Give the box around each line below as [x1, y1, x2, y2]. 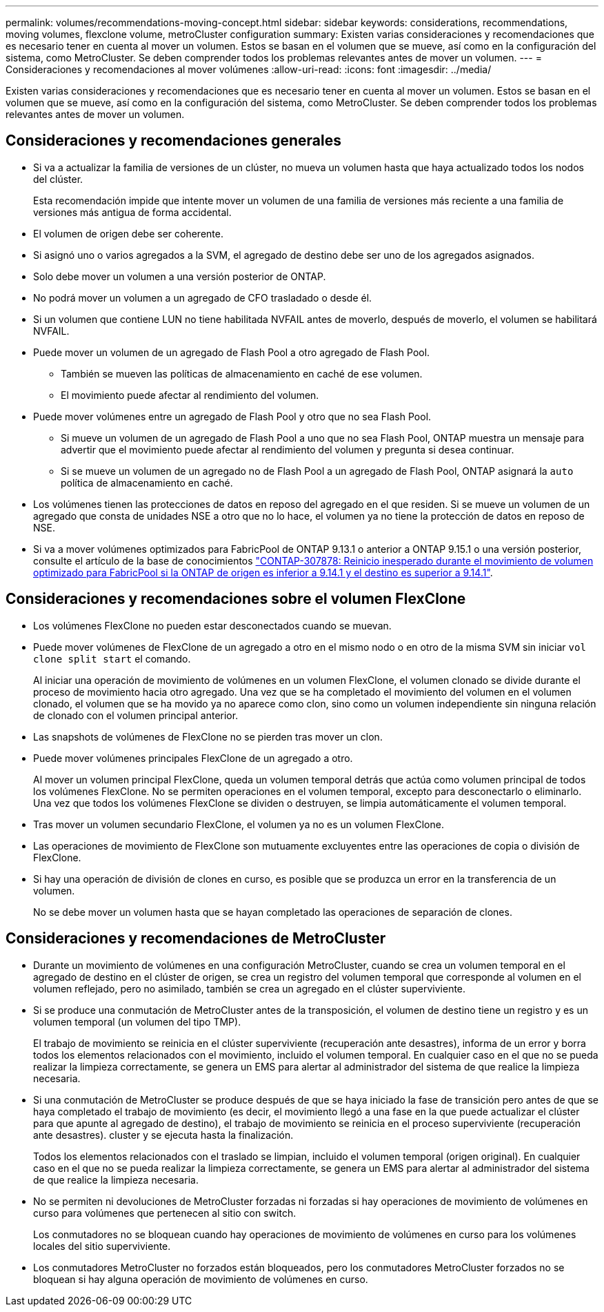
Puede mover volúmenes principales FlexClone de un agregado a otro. [33, 752, 353, 764]
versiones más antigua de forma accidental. [33, 206, 232, 218]
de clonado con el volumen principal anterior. [33, 709, 239, 721]
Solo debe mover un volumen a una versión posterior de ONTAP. [33, 270, 326, 282]
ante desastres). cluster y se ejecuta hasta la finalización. [33, 1128, 294, 1141]
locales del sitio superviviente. [33, 1240, 171, 1252]
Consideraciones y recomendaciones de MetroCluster [6, 930, 386, 948]
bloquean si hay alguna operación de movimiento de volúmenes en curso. [33, 1273, 368, 1285]
